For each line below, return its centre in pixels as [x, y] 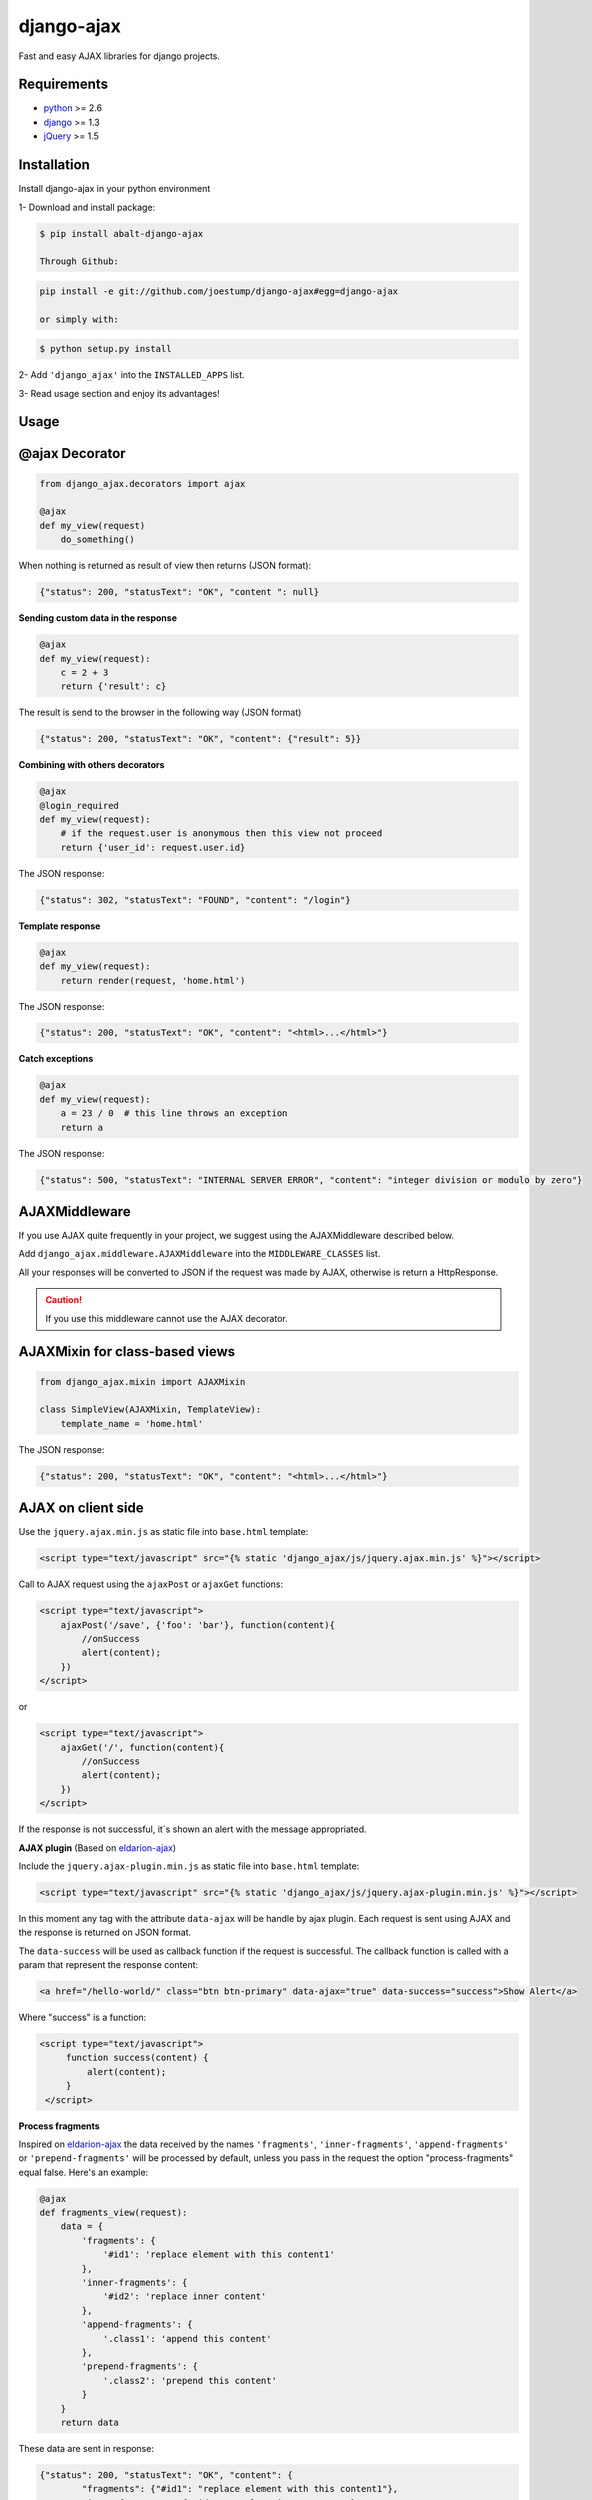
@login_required [79, 805]
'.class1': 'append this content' [187, 2338]
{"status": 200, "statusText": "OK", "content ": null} [179, 592]
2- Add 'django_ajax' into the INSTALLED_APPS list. [131, 375]
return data [90, 2422]
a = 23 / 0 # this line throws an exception [174, 1113]
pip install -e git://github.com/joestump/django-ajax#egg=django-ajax [219, 291]
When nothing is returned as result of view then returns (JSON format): [165, 566]
